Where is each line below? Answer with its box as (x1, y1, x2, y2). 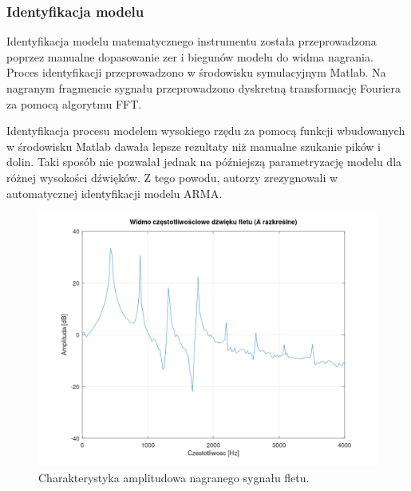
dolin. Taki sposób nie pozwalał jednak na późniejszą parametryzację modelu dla (6, 153, 402, 170)
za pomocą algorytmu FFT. (6, 95, 142, 112)
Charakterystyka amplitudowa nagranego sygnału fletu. (38, 469, 310, 485)
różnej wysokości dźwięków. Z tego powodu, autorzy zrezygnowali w (6, 168, 338, 185)
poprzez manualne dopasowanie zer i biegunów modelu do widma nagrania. (6, 48, 373, 65)
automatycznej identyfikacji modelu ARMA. (6, 184, 223, 201)
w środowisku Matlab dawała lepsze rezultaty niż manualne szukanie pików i (6, 137, 381, 154)
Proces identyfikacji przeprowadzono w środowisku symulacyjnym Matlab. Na (6, 64, 386, 81)
